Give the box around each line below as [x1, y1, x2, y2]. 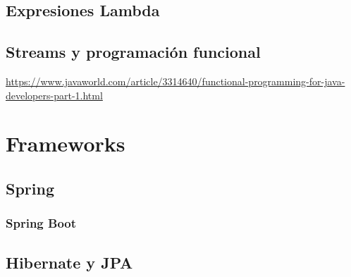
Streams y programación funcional [6, 41, 261, 63]
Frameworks [6, 129, 125, 158]
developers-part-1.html [6, 87, 103, 102]
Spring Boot [6, 214, 77, 232]
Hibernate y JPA [6, 251, 133, 273]
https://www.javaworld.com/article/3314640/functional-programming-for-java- [6, 73, 345, 88]
